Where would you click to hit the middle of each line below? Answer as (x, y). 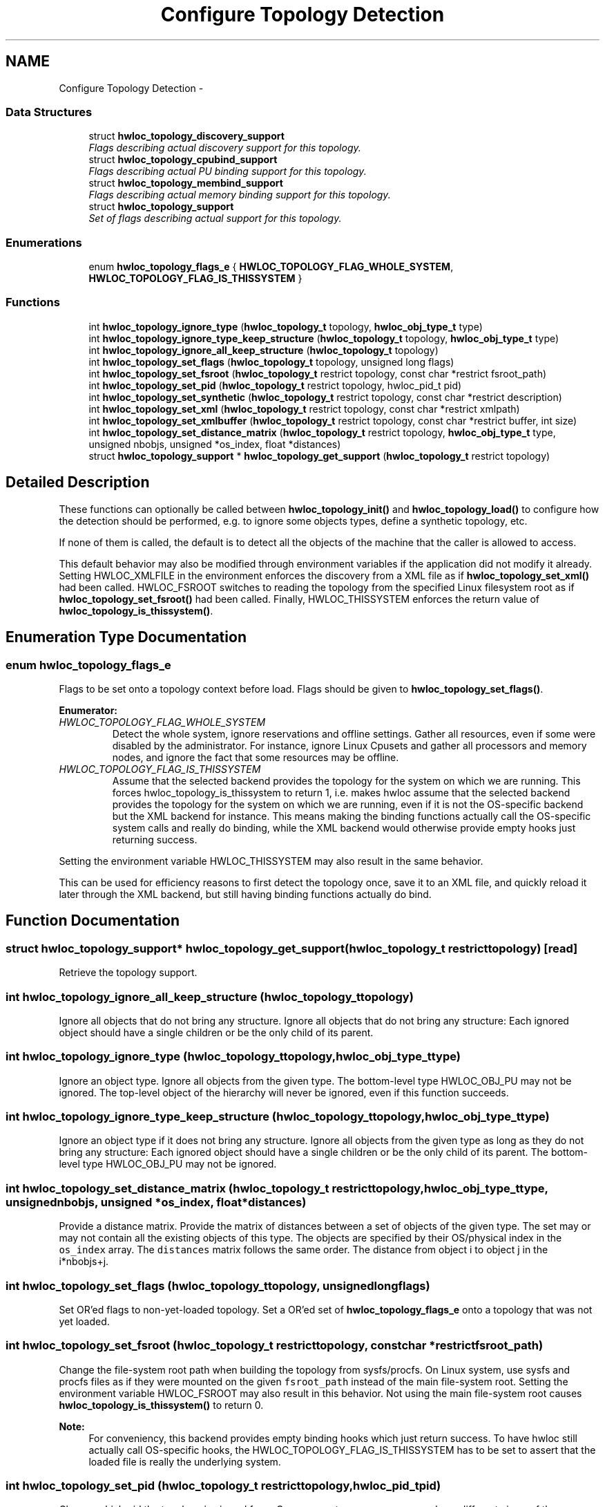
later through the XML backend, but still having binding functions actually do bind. (245, 894)
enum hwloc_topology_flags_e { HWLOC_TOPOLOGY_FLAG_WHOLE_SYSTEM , (271, 267)
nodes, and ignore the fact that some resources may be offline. (256, 757)
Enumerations (44, 242)
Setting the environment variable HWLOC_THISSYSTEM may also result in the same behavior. (271, 861)
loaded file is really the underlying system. (185, 1461)
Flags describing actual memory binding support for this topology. (240, 195)
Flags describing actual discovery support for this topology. (225, 148)
